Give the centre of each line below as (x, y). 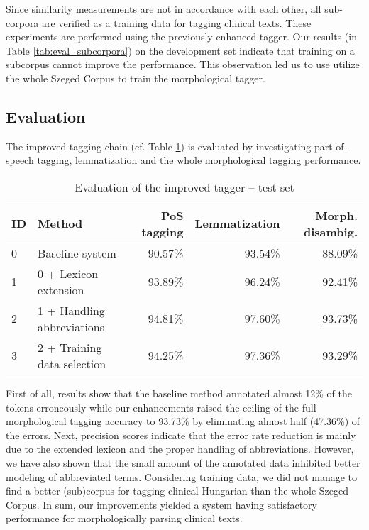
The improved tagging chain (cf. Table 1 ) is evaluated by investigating (159, 146)
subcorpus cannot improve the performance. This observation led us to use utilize (183, 64)
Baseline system (77, 253)
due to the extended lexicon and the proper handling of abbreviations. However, (180, 449)
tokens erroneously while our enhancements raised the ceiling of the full (161, 407)
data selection (72, 363)
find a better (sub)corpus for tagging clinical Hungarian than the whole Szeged (177, 491)
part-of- (331, 146)
